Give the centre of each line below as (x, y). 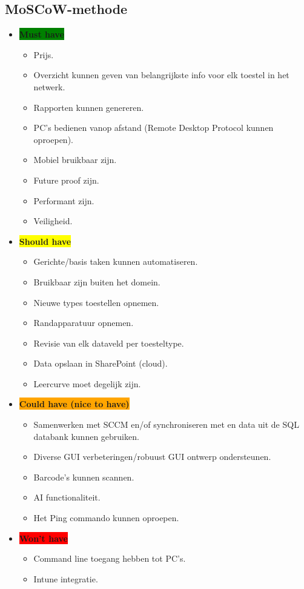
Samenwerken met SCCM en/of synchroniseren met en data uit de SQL (166, 424)
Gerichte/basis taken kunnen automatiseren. (116, 261)
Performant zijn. (64, 200)
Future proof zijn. (66, 180)
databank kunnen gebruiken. (86, 436)
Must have (41, 34)
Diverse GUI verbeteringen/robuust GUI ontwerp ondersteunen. (152, 457)
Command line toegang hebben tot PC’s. (110, 558)
